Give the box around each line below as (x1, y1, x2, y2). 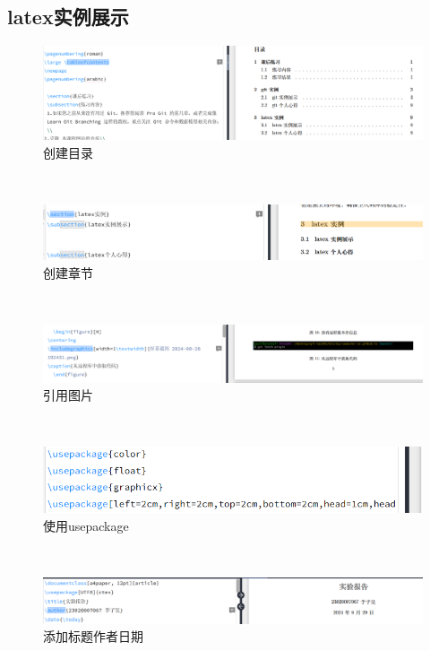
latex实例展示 (7, 3, 129, 30)
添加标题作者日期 (43, 627, 143, 646)
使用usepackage (43, 516, 129, 534)
